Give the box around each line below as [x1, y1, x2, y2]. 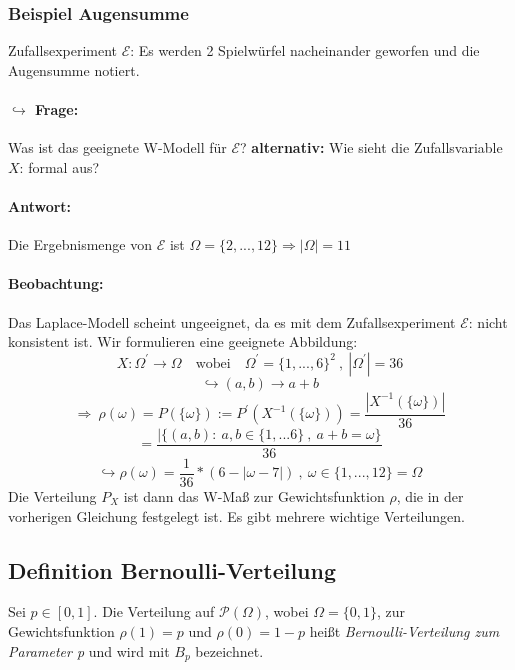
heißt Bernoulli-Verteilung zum [309, 620, 500, 641]
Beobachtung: [8, 273, 104, 294]
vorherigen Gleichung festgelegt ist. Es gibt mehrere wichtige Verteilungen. [8, 505, 465, 526]
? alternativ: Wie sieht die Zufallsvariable [240, 137, 503, 158]
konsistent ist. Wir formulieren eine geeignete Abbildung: [8, 331, 358, 352]
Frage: [35, 99, 79, 119]
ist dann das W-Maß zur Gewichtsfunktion [123, 485, 385, 506]
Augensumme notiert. [8, 59, 140, 80]
